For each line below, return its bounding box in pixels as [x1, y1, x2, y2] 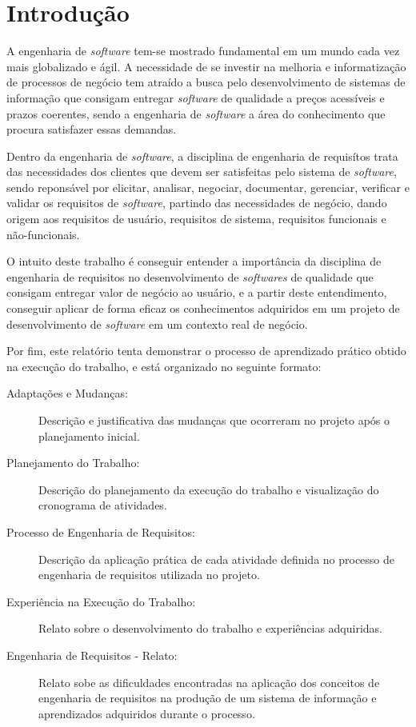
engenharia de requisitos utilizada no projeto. [38, 566, 260, 583]
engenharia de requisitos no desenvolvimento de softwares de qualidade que [6, 268, 374, 285]
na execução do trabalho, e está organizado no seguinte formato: [6, 358, 322, 374]
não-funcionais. [6, 226, 80, 242]
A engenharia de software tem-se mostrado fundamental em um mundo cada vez [6, 42, 400, 59]
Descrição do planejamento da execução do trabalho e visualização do [38, 481, 379, 497]
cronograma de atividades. [38, 497, 167, 513]
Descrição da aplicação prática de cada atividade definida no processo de [38, 550, 395, 567]
